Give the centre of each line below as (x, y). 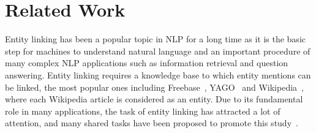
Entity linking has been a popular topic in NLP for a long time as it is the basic (155, 39)
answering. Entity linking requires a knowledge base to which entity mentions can (158, 74)
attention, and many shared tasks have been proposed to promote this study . (152, 123)
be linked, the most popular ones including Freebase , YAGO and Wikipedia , (154, 87)
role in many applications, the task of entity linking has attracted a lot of (143, 111)
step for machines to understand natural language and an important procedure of (158, 51)
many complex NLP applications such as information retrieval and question (147, 63)
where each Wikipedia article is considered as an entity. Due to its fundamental (154, 99)
